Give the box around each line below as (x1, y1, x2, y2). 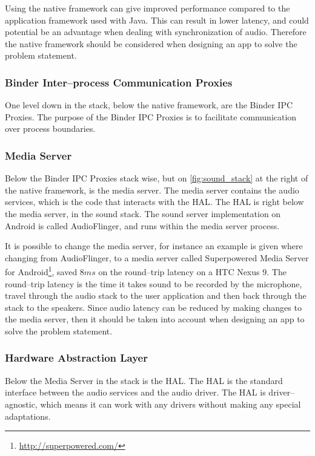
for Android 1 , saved (5, 264, 78, 278)
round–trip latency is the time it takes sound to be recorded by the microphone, (5, 277, 302, 290)
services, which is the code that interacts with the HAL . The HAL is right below (5, 195, 304, 208)
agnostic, (5, 397, 38, 410)
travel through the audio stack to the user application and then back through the (5, 289, 307, 302)
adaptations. (5, 409, 51, 422)
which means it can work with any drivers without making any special (40, 397, 301, 410)
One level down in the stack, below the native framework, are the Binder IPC (5, 99, 293, 111)
